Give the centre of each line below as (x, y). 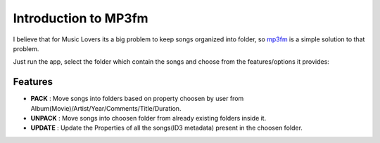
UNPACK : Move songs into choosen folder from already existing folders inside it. (148, 118)
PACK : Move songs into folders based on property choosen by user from (137, 99)
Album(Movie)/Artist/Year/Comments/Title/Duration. (106, 108)
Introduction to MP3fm (81, 18)
